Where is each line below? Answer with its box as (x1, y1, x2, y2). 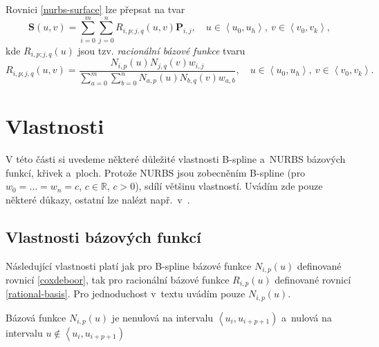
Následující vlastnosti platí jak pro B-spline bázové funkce (6, 258, 252, 272)
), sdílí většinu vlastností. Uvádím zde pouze (135, 179, 323, 193)
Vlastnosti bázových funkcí (6, 226, 201, 247)
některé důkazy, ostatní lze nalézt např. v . (6, 192, 190, 206)
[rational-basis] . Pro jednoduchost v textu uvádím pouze (6, 286, 246, 301)
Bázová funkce (6, 310, 66, 324)
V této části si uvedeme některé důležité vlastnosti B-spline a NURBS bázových (6, 151, 346, 166)
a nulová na (281, 310, 332, 324)
